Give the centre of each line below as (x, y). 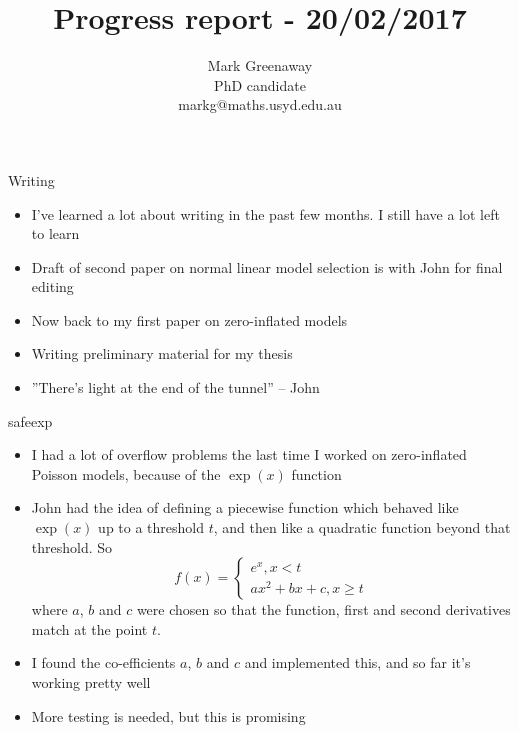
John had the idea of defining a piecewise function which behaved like (245, 507)
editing (52, 286)
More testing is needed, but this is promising (168, 715)
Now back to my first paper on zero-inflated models (189, 319)
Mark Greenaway (260, 65)
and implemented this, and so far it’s (357, 662)
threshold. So (72, 546)
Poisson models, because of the (126, 473)
